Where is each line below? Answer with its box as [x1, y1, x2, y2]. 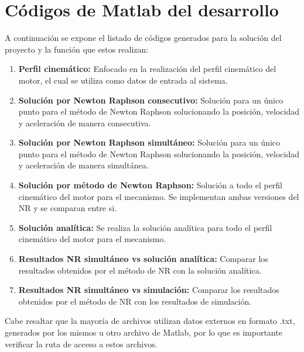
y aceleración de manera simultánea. [18, 159, 149, 171]
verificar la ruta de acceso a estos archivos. [5, 337, 158, 350]
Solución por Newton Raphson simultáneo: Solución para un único [18, 136, 281, 149]
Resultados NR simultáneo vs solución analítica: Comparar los [18, 253, 268, 265]
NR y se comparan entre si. [18, 202, 117, 214]
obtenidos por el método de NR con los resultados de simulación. [18, 295, 252, 307]
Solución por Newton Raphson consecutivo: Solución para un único [18, 94, 283, 106]
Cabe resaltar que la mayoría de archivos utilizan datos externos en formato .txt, [5, 315, 295, 327]
